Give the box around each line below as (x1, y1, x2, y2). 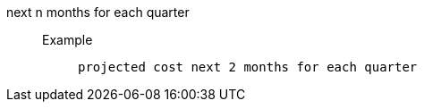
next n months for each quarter (6, 4, 190, 20)
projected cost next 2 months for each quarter (78, 60, 418, 74)
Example (42, 32, 93, 47)
